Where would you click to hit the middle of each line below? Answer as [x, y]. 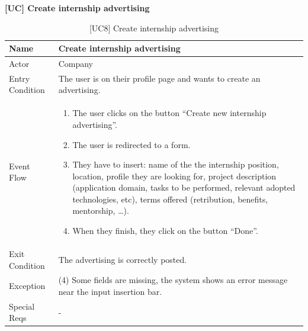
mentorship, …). [101, 211]
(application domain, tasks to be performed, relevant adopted [184, 187]
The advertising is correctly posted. [123, 259]
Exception [27, 286]
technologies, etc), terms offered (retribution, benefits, [170, 199]
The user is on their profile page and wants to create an [159, 78]
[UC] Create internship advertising [77, 8]
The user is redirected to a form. [131, 144]
